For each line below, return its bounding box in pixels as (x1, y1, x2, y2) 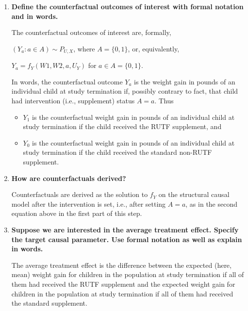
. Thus (154, 96, 174, 106)
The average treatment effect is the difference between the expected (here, (11, 260, 231, 270)
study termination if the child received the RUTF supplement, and (23, 121, 222, 131)
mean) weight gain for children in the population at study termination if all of (11, 269, 244, 279)
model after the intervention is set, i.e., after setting (11, 198, 166, 209)
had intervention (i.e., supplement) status (11, 96, 135, 106)
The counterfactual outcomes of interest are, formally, (11, 27, 171, 37)
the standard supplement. (11, 298, 87, 308)
